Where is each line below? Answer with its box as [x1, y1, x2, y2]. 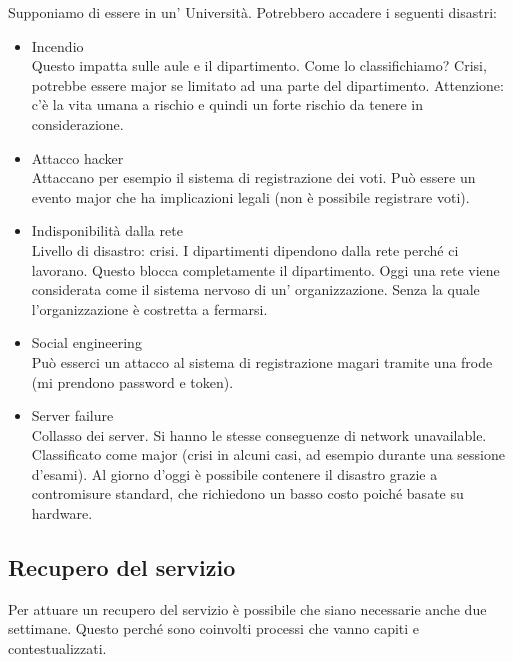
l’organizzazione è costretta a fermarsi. [31, 298, 268, 319]
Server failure [31, 405, 114, 426]
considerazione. [31, 113, 124, 134]
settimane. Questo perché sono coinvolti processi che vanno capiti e [8, 618, 420, 639]
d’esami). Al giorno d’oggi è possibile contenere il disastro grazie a [31, 463, 438, 484]
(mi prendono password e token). [31, 371, 234, 392]
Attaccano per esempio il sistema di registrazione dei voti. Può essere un [31, 167, 476, 188]
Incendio [31, 35, 84, 56]
